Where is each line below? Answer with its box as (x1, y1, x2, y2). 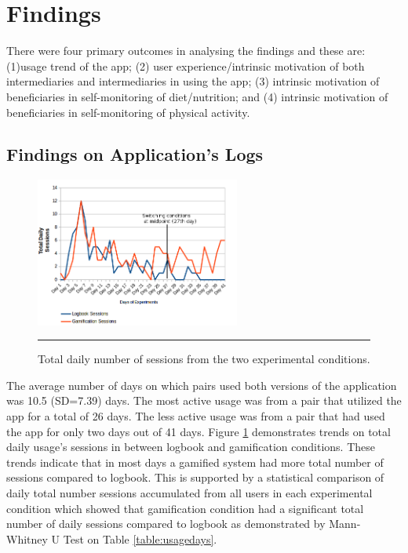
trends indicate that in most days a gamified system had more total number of (6, 453, 384, 470)
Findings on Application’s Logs (6, 142, 264, 166)
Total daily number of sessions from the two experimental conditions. (38, 351, 370, 367)
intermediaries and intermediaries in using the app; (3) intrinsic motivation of (6, 73, 380, 89)
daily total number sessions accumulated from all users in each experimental (6, 485, 373, 500)
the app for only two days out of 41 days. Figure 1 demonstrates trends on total (6, 423, 391, 439)
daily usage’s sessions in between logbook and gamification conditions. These (6, 438, 375, 455)
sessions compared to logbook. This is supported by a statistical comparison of (6, 469, 384, 486)
